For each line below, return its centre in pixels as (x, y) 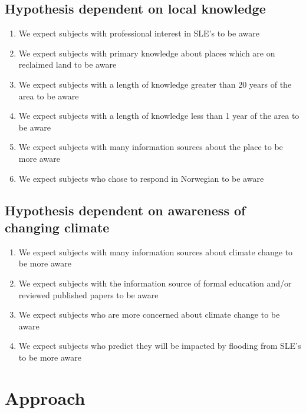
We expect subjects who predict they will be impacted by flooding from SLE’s (160, 346)
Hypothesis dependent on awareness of (125, 210)
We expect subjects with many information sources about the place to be (151, 147)
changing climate (57, 227)
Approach (45, 397)
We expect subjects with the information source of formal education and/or (155, 283)
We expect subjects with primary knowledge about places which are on (147, 53)
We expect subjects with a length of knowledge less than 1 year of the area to (159, 116)
